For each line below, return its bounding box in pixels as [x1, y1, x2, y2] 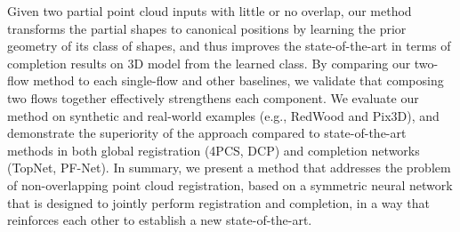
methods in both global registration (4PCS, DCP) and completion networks [7, 140, 420, 159]
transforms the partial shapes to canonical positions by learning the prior [7, 19, 407, 37]
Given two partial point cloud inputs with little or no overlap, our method [7, 2, 412, 20]
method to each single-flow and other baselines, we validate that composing [33, 71, 444, 90]
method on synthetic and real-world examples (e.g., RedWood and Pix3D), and [7, 106, 440, 124]
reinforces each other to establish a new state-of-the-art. [7, 211, 312, 229]
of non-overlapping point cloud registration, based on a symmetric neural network [7, 175, 453, 194]
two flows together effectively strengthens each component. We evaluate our [7, 88, 419, 107]
